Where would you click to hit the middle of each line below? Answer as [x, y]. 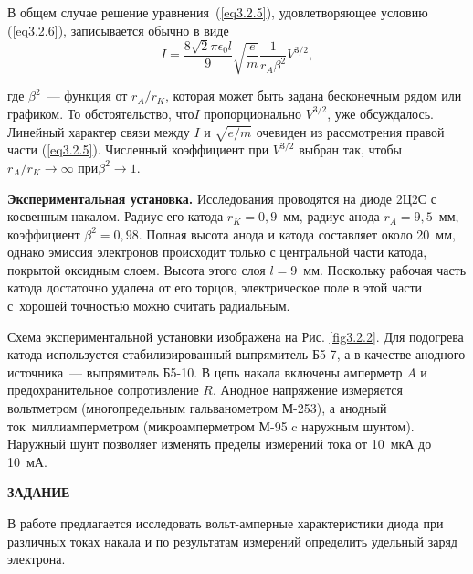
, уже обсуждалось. [380, 113]
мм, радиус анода [331, 216]
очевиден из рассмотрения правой [350, 131]
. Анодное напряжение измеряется [308, 390]
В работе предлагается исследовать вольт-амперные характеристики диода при [226, 523]
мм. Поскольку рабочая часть [385, 269]
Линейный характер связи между [99, 131]
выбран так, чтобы [351, 149]
